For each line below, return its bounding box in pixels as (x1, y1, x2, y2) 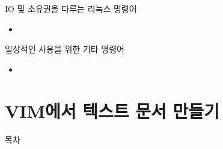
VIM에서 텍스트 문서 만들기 (5, 98, 219, 123)
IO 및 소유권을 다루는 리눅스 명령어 (5, 2, 137, 14)
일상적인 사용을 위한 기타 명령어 (5, 43, 124, 55)
